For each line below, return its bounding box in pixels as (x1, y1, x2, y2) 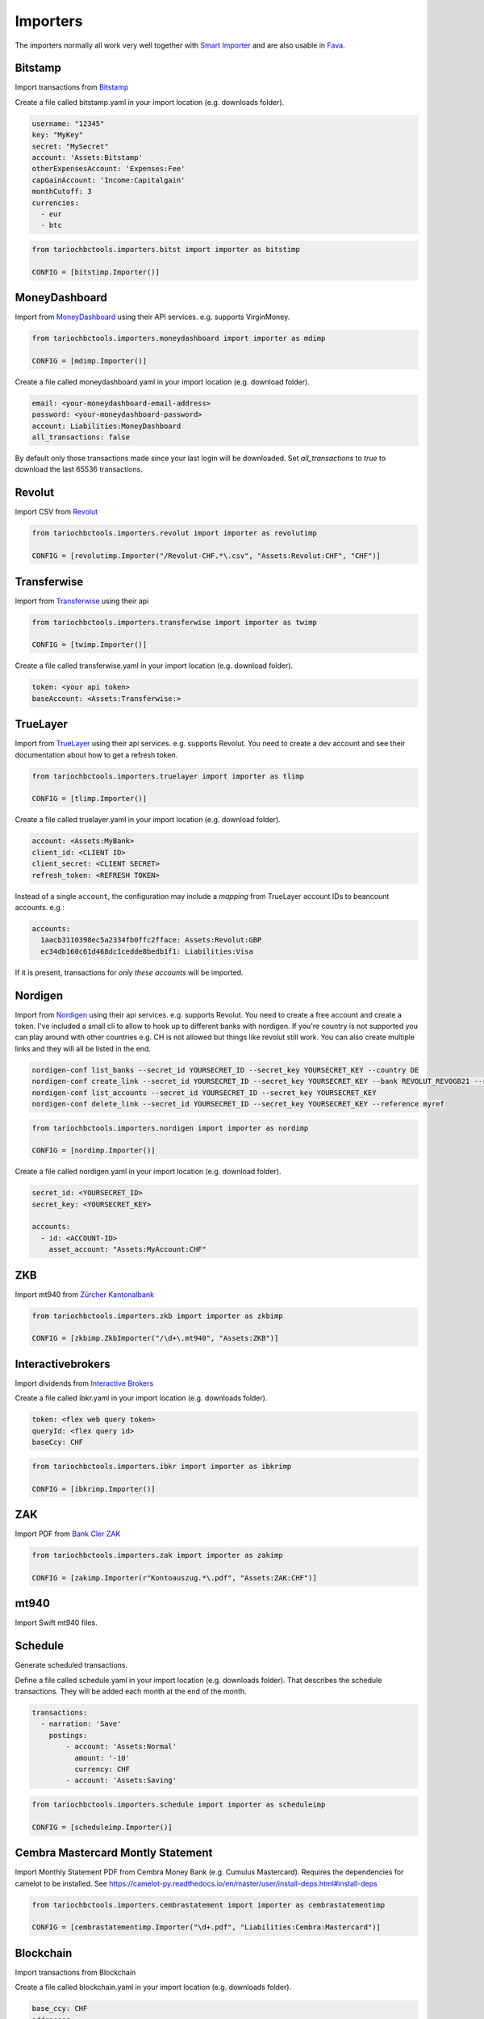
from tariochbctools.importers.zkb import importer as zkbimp (31, 1311, 283, 1320)
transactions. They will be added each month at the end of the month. (15, 1686, 247, 1696)
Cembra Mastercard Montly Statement (15, 1846, 213, 1860)
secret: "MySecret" (31, 141, 109, 151)
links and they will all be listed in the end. (15, 1043, 151, 1053)
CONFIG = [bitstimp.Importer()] (31, 267, 161, 276)
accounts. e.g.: (15, 902, 65, 912)
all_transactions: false (31, 433, 131, 442)
